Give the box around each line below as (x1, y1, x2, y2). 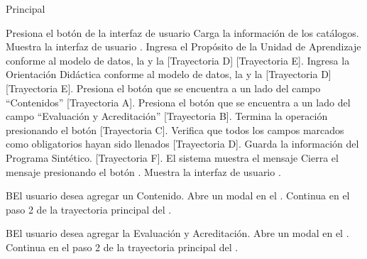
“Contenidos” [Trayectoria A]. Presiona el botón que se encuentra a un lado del (6, 94, 351, 109)
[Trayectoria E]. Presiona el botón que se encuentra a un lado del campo (6, 80, 321, 95)
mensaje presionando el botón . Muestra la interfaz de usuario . (6, 164, 281, 179)
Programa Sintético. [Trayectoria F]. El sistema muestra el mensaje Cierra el (6, 150, 339, 165)
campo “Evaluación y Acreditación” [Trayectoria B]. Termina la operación (6, 109, 328, 123)
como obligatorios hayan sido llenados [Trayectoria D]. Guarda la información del (6, 136, 359, 151)
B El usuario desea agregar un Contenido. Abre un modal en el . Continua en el (6, 188, 350, 203)
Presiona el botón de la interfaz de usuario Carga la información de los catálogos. (6, 25, 359, 40)
